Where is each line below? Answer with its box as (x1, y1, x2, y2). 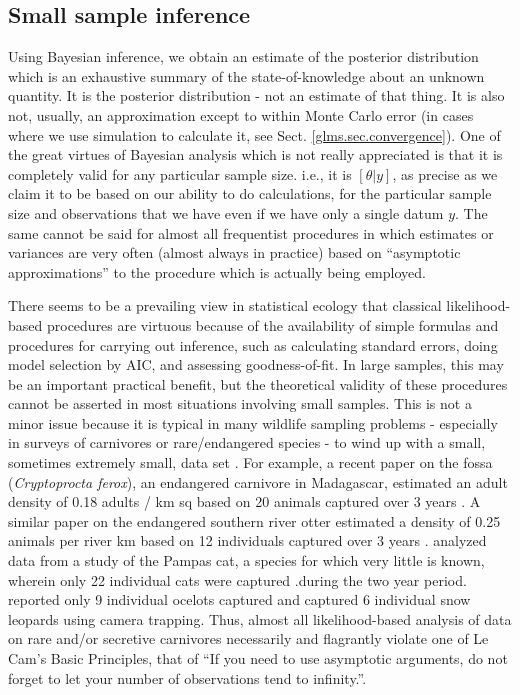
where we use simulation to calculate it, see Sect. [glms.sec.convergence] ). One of (8, 124, 501, 145)
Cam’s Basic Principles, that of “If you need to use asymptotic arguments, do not (8, 648, 508, 669)
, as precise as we (392, 163, 498, 184)
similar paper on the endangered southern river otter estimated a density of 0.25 (8, 510, 501, 531)
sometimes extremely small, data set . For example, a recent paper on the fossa (8, 452, 493, 473)
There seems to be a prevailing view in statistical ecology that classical (8, 295, 442, 316)
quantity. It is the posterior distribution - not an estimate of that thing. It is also (8, 85, 505, 106)
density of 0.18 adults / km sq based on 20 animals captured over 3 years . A (8, 491, 481, 512)
